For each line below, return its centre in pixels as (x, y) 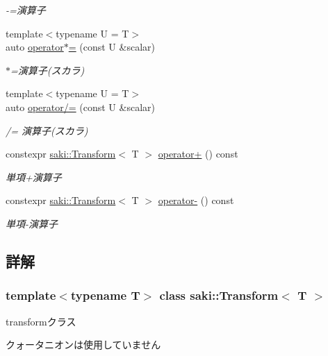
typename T (105, 295)
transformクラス (41, 321)
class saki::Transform (219, 295)
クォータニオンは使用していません (83, 345)
